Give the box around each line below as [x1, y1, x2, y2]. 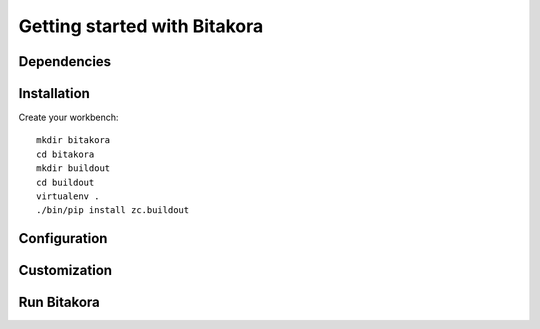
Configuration [18, 230, 108, 247]
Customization [18, 262, 113, 279]
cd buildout [36, 176, 95, 188]
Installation [18, 85, 90, 102]
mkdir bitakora [36, 135, 111, 146]
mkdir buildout [36, 163, 111, 174]
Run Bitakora [18, 294, 100, 311]
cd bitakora [36, 148, 95, 160]
